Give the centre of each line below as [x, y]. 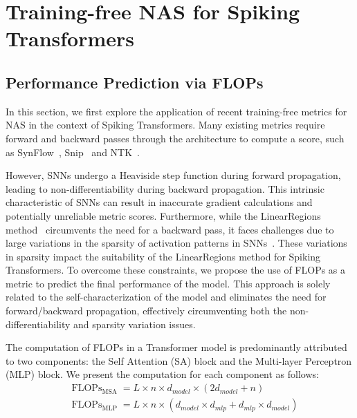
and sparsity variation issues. [135, 324]
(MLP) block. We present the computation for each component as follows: [162, 374]
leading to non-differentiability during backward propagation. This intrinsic [165, 188]
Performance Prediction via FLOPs [135, 82]
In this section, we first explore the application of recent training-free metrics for [176, 111]
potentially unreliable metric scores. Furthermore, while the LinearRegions [163, 215]
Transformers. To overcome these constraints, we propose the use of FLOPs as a [176, 270]
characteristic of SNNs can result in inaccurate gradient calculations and [159, 202]
